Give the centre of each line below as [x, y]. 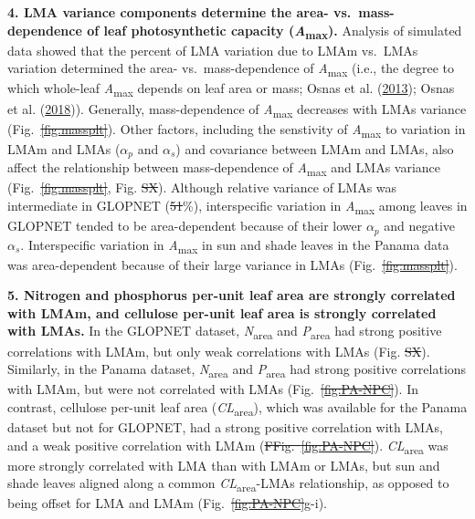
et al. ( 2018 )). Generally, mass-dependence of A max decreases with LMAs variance [237, 109]
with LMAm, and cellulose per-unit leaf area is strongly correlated [222, 312]
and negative [420, 226]
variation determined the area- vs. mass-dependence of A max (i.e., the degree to [231, 69]
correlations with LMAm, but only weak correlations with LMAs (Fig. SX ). [219, 351]
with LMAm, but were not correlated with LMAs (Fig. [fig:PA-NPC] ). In [213, 389]
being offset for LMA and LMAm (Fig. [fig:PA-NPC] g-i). [167, 503]
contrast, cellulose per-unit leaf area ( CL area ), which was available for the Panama [237, 408]
